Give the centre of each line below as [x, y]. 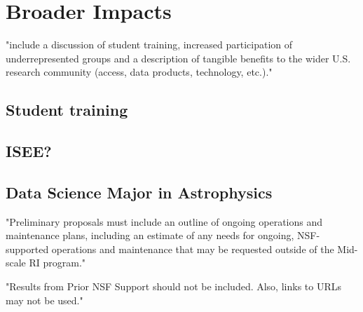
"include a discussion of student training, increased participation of [149, 45]
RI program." [57, 263]
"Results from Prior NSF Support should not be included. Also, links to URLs [173, 286]
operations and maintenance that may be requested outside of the [193, 249]
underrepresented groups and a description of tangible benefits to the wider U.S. [178, 58]
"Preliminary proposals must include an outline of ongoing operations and [164, 221]
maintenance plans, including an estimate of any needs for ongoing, [150, 235]
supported [27, 249]
